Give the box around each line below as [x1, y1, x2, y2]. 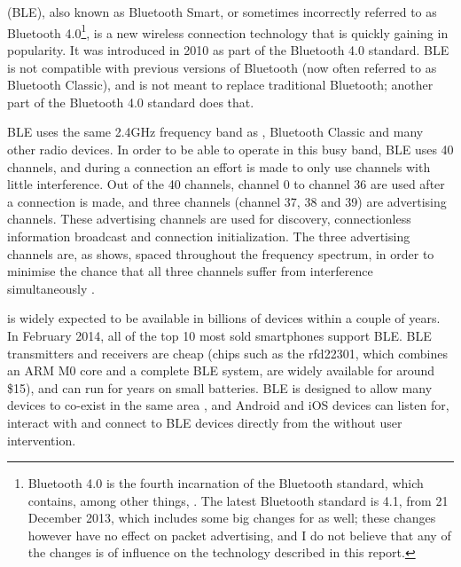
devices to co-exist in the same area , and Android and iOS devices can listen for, [7, 396, 449, 414]
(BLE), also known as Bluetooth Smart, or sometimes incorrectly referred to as [7, 3, 437, 21]
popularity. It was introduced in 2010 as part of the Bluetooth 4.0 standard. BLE [7, 41, 449, 59]
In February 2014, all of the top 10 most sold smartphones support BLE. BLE [7, 326, 432, 344]
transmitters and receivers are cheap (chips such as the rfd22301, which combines [7, 343, 448, 362]
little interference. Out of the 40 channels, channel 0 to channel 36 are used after [7, 175, 445, 193]
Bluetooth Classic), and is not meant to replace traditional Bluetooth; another [7, 75, 434, 94]
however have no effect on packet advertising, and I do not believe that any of [27, 525, 451, 544]
